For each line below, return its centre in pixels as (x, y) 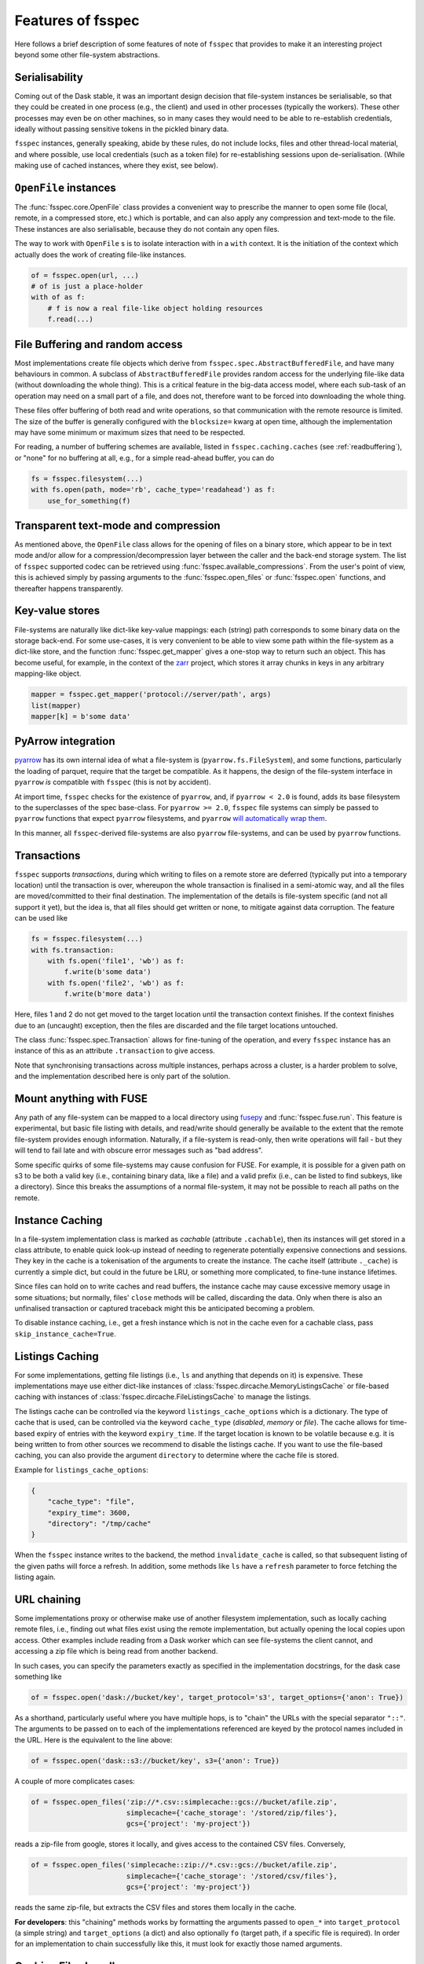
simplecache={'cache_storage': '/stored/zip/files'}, (232, 1813)
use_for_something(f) (89, 500)
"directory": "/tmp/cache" (100, 1523)
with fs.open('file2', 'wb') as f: (116, 983)
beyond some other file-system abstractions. (87, 54)
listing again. (35, 1577)
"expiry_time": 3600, (89, 1513)
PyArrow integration (65, 741)
